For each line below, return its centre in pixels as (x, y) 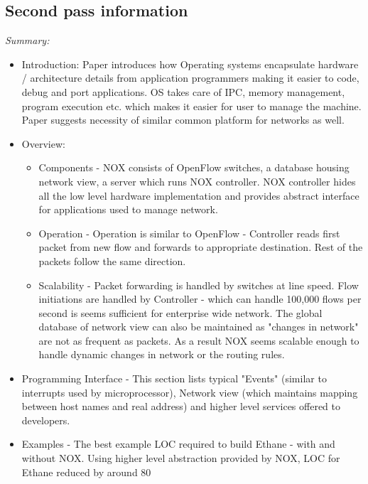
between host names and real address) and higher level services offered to (181, 406)
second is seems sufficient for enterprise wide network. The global (180, 312)
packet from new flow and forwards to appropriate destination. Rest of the (201, 247)
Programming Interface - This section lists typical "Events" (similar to (174, 378)
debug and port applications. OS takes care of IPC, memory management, (183, 91)
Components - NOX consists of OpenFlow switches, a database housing (194, 167)
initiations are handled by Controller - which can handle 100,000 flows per (200, 299)
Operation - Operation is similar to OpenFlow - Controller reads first (189, 233)
